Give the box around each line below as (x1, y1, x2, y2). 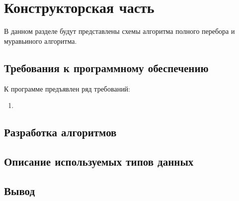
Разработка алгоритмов (4, 124, 117, 140)
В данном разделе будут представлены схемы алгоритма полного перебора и (4, 26, 235, 36)
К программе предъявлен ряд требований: (4, 83, 131, 94)
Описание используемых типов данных (4, 153, 194, 169)
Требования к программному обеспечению (4, 60, 209, 75)
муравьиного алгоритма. (4, 35, 77, 46)
